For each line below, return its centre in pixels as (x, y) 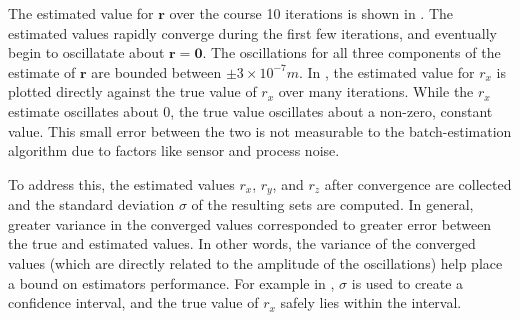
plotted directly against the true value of (132, 91)
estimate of (42, 71)
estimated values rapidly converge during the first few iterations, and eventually (252, 32)
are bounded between (156, 71)
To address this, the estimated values (121, 183)
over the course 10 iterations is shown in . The (311, 13)
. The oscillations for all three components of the (351, 52)
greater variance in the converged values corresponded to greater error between (250, 223)
